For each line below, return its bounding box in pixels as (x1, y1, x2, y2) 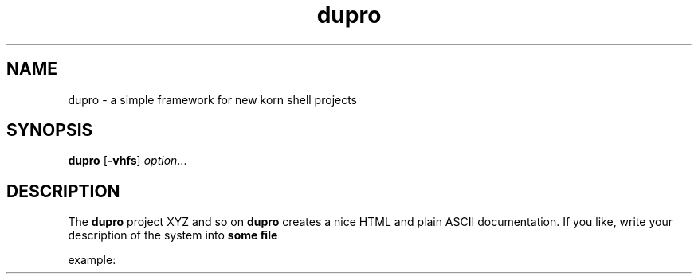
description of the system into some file (68, 228, 278, 243)
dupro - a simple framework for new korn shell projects (68, 92, 358, 107)
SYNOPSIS (6, 120, 93, 141)
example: (68, 253, 116, 267)
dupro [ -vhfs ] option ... (68, 154, 187, 168)
